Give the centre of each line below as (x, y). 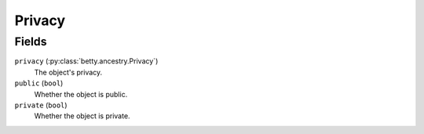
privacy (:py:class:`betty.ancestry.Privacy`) (86, 61)
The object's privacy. (68, 72)
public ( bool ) (39, 83)
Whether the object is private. (82, 116)
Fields (31, 42)
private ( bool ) (41, 105)
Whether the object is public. (81, 94)
